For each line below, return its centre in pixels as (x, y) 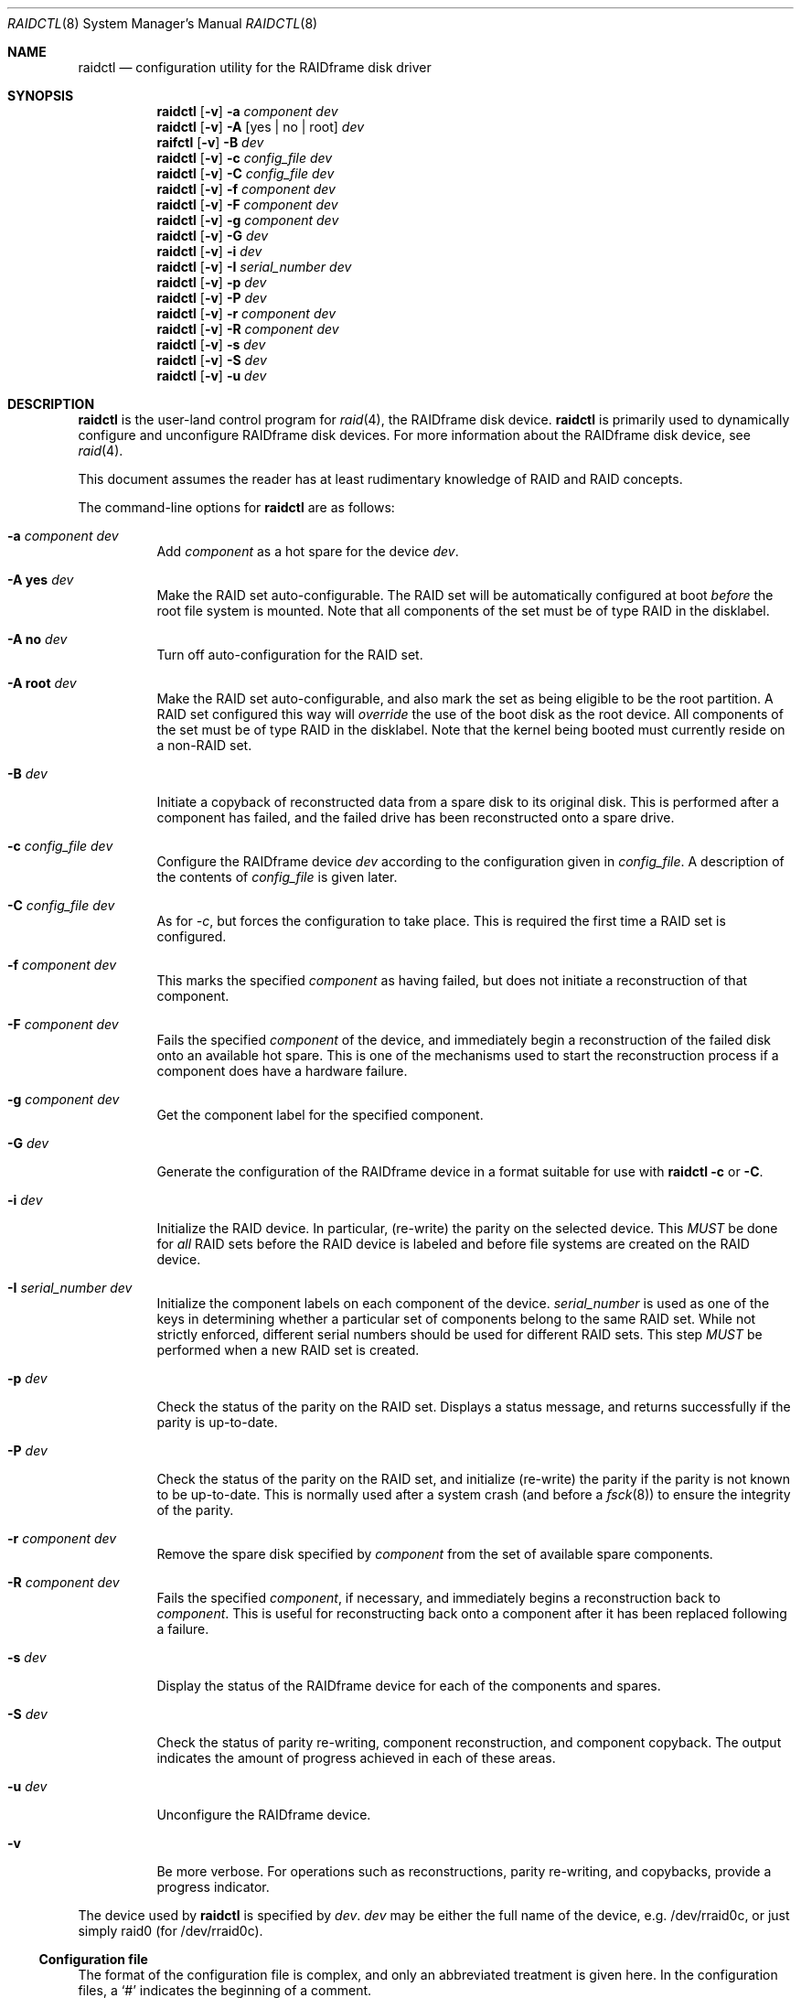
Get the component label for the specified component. (320, 1115)
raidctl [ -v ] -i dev (209, 251)
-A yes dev (41, 580)
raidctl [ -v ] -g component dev (248, 220)
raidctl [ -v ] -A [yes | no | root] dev (261, 127)
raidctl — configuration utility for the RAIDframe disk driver (255, 67)
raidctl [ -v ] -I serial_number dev (254, 267)
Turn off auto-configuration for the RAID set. (290, 655)
